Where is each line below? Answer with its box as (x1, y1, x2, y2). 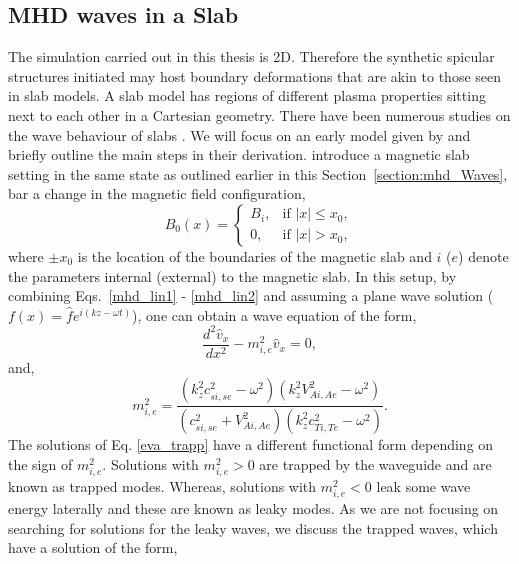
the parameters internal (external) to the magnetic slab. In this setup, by (8, 265, 457, 286)
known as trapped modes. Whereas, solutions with (8, 476, 317, 497)
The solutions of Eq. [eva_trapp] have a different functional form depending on (8, 434, 494, 455)
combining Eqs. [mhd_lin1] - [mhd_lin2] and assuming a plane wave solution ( (8, 285, 494, 306)
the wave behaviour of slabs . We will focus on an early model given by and (8, 124, 471, 145)
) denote (458, 245, 509, 266)
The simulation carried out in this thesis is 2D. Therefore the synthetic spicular (8, 46, 495, 67)
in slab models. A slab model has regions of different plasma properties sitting (8, 85, 486, 106)
